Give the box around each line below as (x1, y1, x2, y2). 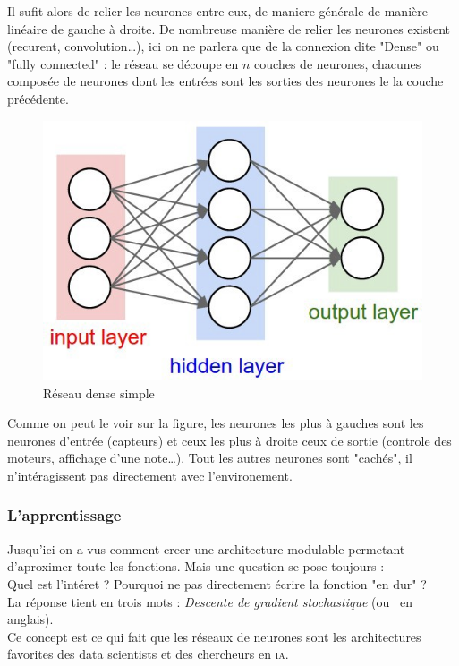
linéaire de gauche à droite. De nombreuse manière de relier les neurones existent (7, 19, 450, 38)
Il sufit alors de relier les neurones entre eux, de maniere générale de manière (7, 2, 428, 20)
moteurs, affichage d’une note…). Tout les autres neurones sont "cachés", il (7, 448, 412, 467)
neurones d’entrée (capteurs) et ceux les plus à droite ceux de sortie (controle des (7, 431, 452, 449)
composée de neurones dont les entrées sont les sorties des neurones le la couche (7, 72, 444, 90)
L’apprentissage (7, 504, 122, 526)
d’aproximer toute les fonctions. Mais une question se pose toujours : (7, 557, 385, 576)
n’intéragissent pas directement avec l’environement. (7, 465, 293, 484)
